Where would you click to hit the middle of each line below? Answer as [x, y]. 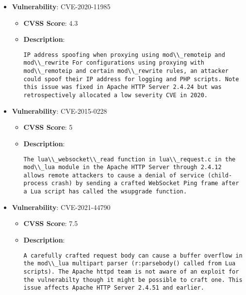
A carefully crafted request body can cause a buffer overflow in [133, 255]
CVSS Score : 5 [48, 127]
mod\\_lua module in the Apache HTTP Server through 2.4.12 [123, 167]
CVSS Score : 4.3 [51, 23]
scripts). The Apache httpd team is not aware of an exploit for [131, 271]
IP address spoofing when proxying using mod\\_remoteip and [124, 55]
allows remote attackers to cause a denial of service [114, 175]
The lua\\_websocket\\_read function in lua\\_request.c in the [130, 159]
